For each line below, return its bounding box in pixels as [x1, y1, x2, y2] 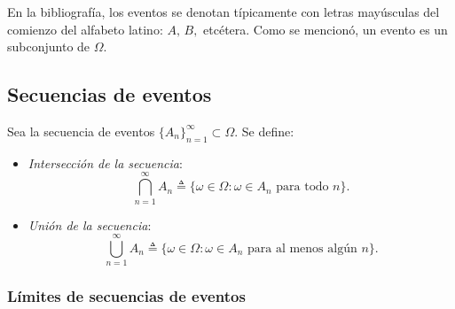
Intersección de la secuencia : [27, 153, 183, 172]
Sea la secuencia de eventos [7, 121, 155, 140]
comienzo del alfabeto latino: [7, 19, 163, 38]
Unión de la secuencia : [27, 215, 152, 234]
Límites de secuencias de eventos [7, 285, 246, 307]
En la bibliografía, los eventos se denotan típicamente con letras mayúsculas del [7, 3, 440, 20]
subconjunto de [7, 37, 90, 56]
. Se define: [234, 121, 294, 140]
